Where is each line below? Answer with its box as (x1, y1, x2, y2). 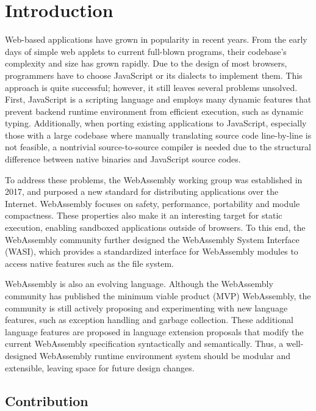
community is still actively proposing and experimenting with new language (5, 301, 288, 314)
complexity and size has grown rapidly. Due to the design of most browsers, (5, 57, 287, 70)
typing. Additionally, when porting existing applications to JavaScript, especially (5, 117, 307, 129)
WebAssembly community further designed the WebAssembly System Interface (5, 233, 300, 246)
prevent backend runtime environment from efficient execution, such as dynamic (5, 104, 304, 117)
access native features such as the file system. (5, 256, 174, 269)
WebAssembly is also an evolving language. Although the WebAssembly (5, 277, 273, 290)
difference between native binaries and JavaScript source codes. (5, 153, 241, 165)
